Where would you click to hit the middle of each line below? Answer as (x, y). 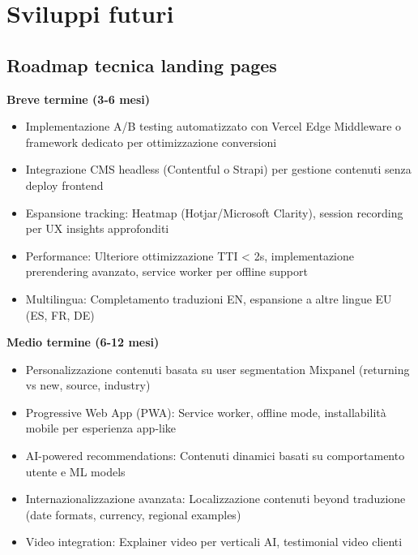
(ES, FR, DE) (60, 314)
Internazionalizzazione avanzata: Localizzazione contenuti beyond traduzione (215, 499)
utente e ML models (75, 471)
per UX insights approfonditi (97, 228)
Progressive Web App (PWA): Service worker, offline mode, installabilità (206, 412)
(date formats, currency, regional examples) (133, 514)
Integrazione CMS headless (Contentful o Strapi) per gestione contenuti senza (218, 169)
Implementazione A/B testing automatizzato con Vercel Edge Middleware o (213, 126)
